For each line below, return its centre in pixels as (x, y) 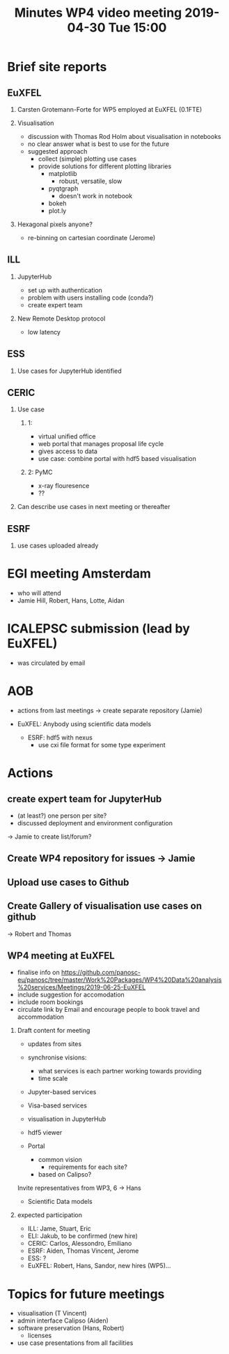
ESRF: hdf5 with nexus (60, 737)
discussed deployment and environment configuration (95, 823)
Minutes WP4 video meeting (98, 13)
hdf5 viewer (45, 1133)
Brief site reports (57, 67)
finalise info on (39, 973)
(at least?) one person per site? (62, 816)
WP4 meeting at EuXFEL (61, 956)
